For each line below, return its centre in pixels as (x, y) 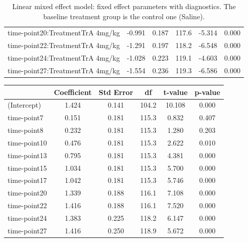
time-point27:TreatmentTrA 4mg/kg (64, 70)
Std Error (116, 92)
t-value (176, 92)
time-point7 (26, 117)
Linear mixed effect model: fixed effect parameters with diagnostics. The (124, 6)
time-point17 (27, 180)
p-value (207, 92)
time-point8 (26, 130)
